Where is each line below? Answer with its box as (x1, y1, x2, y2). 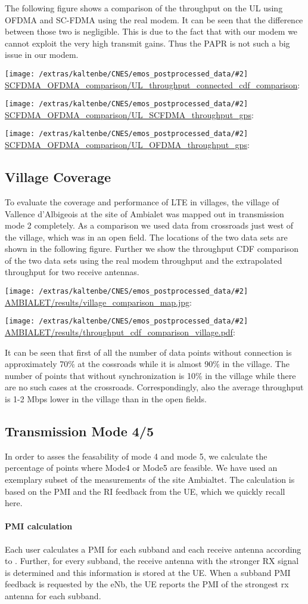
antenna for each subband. (5, 589, 101, 602)
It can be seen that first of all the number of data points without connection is (5, 346, 292, 358)
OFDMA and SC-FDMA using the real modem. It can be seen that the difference (5, 13, 303, 26)
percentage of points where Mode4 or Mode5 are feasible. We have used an (5, 461, 278, 474)
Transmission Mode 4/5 (5, 421, 154, 440)
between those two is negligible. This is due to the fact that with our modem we (5, 25, 298, 38)
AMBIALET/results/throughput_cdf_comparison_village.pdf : (5, 325, 235, 338)
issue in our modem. (5, 48, 79, 61)
